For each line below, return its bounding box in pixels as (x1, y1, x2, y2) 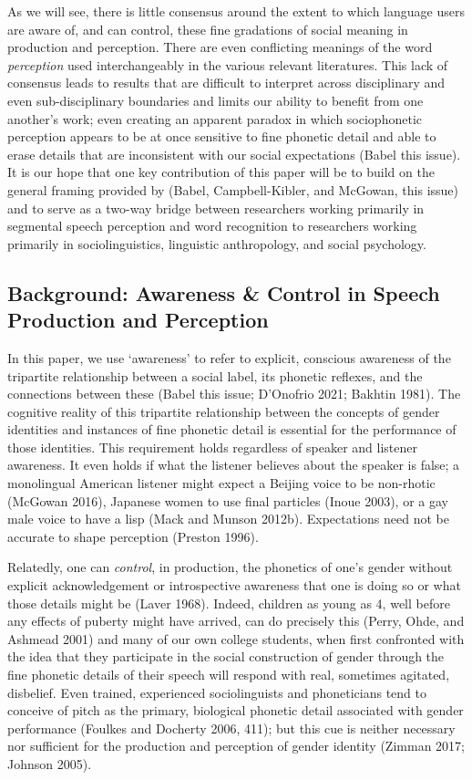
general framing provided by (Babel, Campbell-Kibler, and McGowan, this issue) (7, 180, 458, 199)
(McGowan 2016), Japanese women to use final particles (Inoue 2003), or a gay (7, 491, 448, 510)
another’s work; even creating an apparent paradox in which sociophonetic (7, 109, 422, 128)
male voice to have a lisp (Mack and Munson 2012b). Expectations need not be (7, 509, 449, 528)
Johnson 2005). (7, 754, 92, 773)
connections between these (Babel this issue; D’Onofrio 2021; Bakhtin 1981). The (7, 384, 461, 403)
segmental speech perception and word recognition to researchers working (7, 216, 417, 235)
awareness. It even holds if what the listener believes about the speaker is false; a (7, 455, 460, 474)
